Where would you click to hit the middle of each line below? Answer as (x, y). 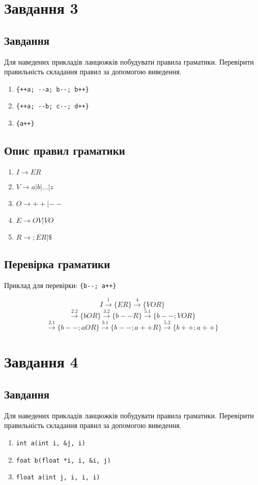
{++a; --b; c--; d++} (52, 107)
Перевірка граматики (57, 264)
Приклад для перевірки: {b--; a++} (60, 285)
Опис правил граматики (65, 150)
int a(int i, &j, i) (51, 443)
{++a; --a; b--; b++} (52, 89)
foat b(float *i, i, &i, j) (63, 460)
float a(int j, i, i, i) (58, 478)
